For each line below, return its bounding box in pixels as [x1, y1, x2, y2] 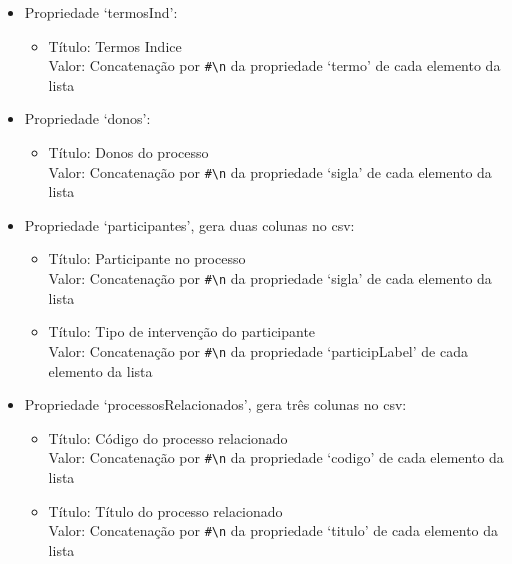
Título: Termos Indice [48, 35, 182, 56]
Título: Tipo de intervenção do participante [48, 321, 316, 342]
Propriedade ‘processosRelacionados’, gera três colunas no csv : [24, 394, 407, 415]
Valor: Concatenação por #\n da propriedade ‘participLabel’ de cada [48, 340, 468, 361]
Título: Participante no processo [48, 248, 246, 269]
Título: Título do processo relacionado [48, 500, 283, 521]
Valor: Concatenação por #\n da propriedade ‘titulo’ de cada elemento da [48, 520, 499, 541]
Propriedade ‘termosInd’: [24, 2, 178, 22]
